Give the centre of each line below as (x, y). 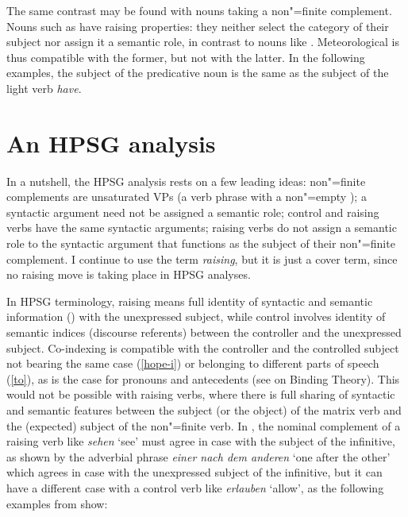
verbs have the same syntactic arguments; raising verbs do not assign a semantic (202, 228)
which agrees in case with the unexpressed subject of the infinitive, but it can (194, 472)
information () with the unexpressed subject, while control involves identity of (196, 316)
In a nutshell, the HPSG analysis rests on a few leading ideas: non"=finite (186, 181)
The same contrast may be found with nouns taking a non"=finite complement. (199, 10)
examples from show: (57, 503)
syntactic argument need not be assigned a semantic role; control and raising (193, 212)
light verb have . (44, 88)
